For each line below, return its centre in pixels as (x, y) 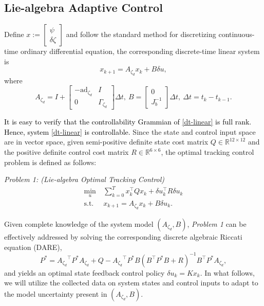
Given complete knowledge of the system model (79, 224)
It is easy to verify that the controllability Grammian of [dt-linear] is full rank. (128, 122)
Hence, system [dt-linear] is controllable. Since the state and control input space (130, 131)
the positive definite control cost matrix (67, 152)
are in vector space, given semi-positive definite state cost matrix (106, 142)
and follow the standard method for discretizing (141, 34)
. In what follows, (227, 272)
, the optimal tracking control (208, 152)
